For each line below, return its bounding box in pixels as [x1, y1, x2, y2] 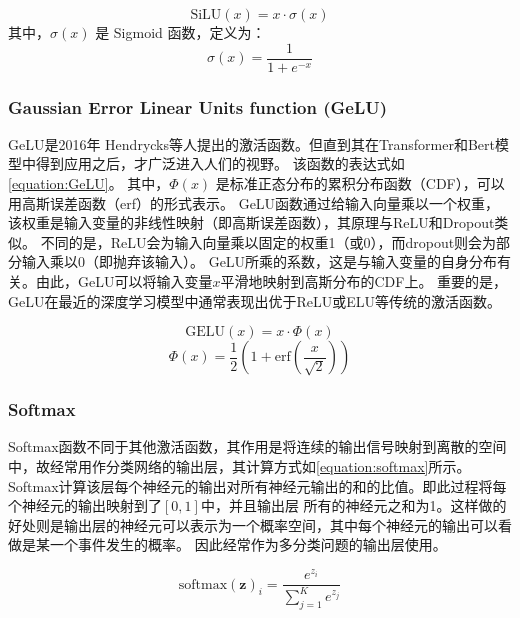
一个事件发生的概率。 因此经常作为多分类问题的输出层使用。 [49, 534, 447, 555]
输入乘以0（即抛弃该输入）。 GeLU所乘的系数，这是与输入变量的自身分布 [21, 251, 498, 272]
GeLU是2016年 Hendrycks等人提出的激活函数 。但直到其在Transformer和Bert [8, 133, 495, 154]
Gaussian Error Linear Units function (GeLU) [8, 94, 388, 119]
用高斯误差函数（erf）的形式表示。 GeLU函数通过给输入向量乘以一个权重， [8, 192, 500, 213]
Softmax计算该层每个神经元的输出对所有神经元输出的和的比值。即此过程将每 [8, 475, 507, 496]
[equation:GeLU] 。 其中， [8, 173, 170, 194]
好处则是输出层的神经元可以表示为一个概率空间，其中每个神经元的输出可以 [8, 514, 498, 535]
